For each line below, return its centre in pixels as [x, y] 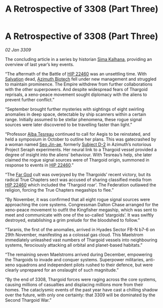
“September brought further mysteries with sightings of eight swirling [75, 109]
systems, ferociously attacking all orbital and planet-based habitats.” [74, 245]
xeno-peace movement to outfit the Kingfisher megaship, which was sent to [81, 210]
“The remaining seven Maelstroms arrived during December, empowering [79, 254]
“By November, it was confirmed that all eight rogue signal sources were [78, 199]
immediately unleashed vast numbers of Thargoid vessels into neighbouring [81, 240]
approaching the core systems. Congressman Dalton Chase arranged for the [82, 204]
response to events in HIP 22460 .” [39, 165]
